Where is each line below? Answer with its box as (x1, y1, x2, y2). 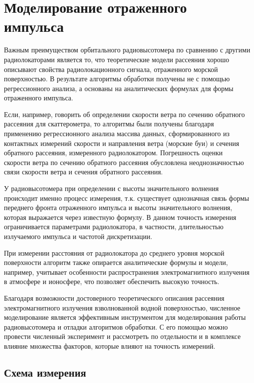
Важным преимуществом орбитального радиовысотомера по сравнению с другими (4, 45, 251, 55)
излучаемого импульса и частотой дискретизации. (4, 231, 152, 241)
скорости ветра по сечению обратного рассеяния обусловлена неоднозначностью (4, 157, 244, 167)
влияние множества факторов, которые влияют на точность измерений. (4, 340, 216, 351)
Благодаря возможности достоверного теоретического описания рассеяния (4, 292, 225, 303)
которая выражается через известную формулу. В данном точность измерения (4, 212, 236, 222)
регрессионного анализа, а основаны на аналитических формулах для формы (4, 83, 234, 93)
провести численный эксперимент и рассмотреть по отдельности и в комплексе (4, 331, 241, 341)
